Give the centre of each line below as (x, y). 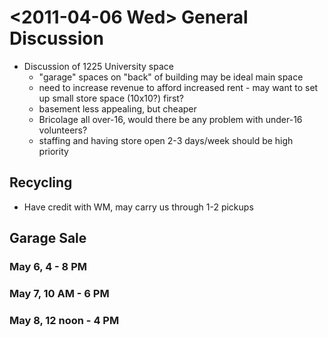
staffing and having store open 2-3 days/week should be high (166, 140)
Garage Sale (48, 238)
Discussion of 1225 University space (98, 66)
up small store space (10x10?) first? (111, 98)
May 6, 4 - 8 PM (48, 267)
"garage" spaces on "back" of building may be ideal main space (171, 77)
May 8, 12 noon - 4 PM (64, 320)
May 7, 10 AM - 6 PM (59, 293)
